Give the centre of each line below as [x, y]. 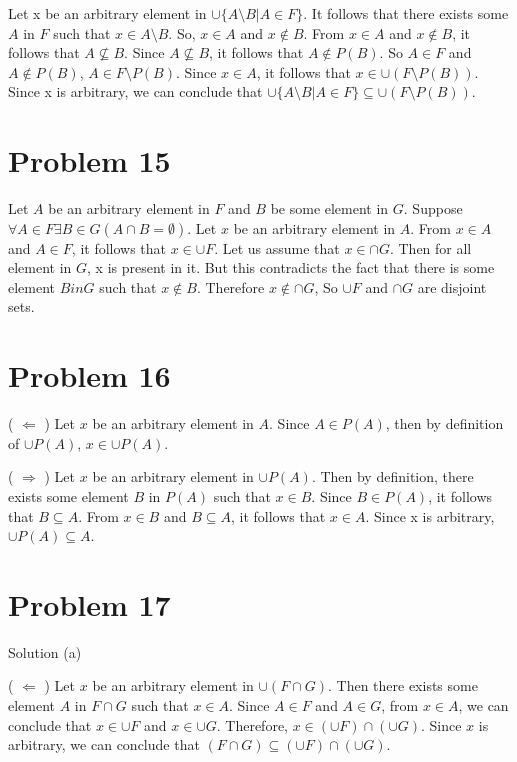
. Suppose [433, 208]
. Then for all [430, 247]
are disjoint [452, 286]
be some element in [329, 208]
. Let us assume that [277, 247]
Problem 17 [89, 603]
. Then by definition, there [392, 476]
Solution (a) [45, 651]
